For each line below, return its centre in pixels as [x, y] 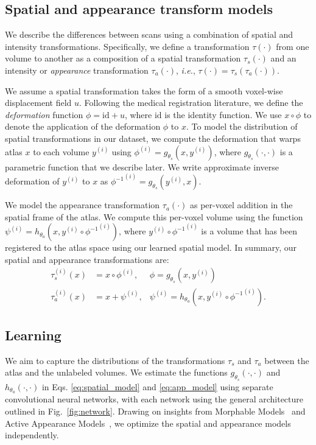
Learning [33, 335]
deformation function [44, 114]
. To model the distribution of [242, 126]
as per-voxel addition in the [241, 205]
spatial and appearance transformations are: [87, 259]
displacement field [38, 103]
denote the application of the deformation [83, 126]
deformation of [32, 181]
